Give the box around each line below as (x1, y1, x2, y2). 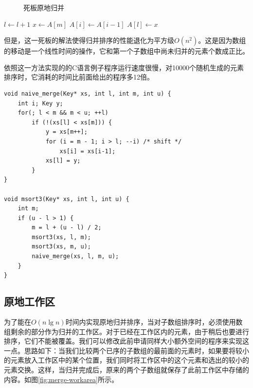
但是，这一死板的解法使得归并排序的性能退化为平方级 (4, 35, 174, 45)
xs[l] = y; (45, 157, 81, 164)
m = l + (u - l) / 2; (32, 224, 102, 231)
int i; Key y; (18, 100, 63, 107)
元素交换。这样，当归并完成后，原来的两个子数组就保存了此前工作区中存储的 (4, 365, 249, 375)
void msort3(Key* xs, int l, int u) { (4, 195, 129, 203)
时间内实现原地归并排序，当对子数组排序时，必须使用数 (65, 317, 243, 327)
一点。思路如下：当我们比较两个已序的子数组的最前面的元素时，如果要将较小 (4, 345, 249, 355)
